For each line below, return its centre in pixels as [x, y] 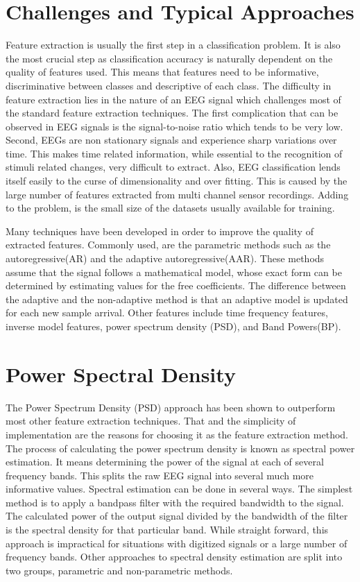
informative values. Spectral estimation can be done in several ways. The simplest [179, 489]
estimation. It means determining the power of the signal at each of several [165, 462]
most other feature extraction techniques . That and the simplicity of [151, 421]
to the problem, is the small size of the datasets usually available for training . [170, 208]
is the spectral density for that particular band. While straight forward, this [167, 530]
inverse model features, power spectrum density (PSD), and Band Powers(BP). [173, 326]
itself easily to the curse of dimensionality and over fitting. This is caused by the [177, 181]
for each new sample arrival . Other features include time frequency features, [167, 313]
